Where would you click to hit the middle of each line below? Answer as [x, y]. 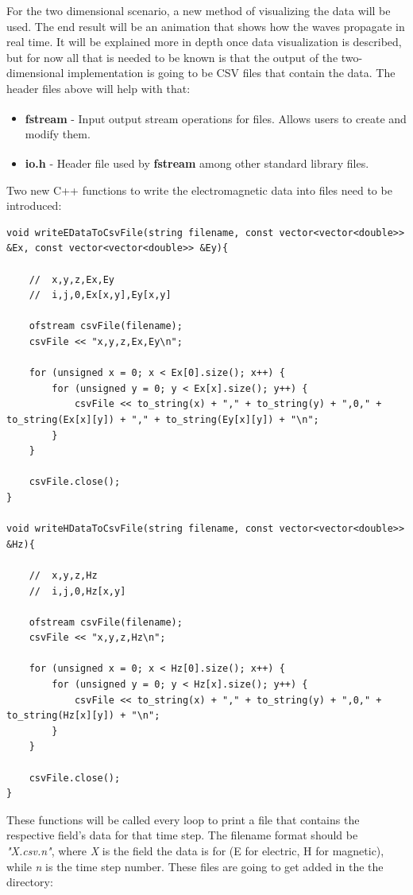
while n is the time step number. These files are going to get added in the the [195, 866]
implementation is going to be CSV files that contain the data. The [232, 73]
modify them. [58, 133]
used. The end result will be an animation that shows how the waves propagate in [206, 26]
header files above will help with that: [98, 88]
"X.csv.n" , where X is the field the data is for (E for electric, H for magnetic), [195, 850]
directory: [30, 882]
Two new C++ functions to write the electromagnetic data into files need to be [199, 190]
